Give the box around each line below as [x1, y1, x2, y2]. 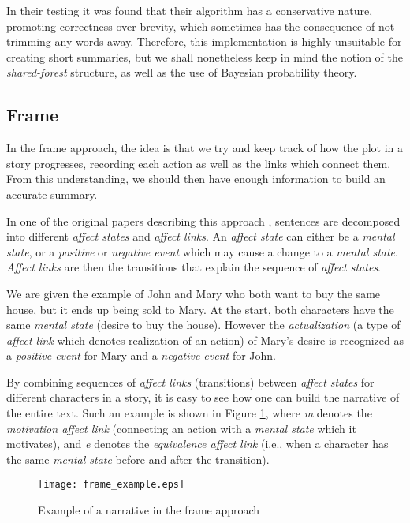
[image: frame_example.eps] [38, 479, 185, 491]
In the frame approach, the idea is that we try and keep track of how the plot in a [6, 140, 404, 156]
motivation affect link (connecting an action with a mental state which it [6, 420, 356, 436]
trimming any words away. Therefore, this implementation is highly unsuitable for [6, 33, 402, 50]
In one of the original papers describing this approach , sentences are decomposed [6, 212, 401, 229]
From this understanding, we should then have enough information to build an [6, 170, 386, 187]
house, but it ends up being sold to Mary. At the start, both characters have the [6, 301, 394, 317]
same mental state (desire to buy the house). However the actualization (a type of [6, 316, 401, 333]
